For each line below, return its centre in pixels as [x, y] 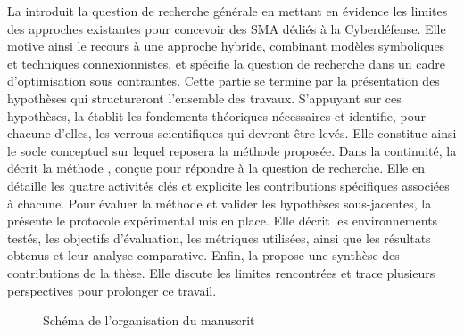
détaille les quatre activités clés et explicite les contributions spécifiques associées [228, 185]
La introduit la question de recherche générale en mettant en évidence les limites [228, 11]
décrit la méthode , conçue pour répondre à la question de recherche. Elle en [216, 168]
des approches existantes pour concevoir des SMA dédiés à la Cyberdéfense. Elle [227, 28]
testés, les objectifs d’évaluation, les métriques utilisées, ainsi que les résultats [219, 237]
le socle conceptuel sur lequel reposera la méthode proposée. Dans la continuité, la [232, 150]
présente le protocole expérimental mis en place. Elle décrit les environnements [223, 221]
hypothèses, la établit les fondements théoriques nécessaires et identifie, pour [216, 115]
